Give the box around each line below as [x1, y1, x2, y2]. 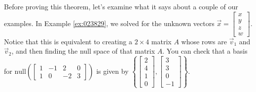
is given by [96, 65, 129, 76]
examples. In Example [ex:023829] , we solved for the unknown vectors [4, 18, 215, 28]
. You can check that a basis [162, 46, 248, 56]
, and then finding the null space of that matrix [11, 46, 155, 56]
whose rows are [181, 36, 227, 46]
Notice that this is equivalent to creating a [4, 36, 132, 46]
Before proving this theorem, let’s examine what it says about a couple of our [4, 1, 238, 11]
